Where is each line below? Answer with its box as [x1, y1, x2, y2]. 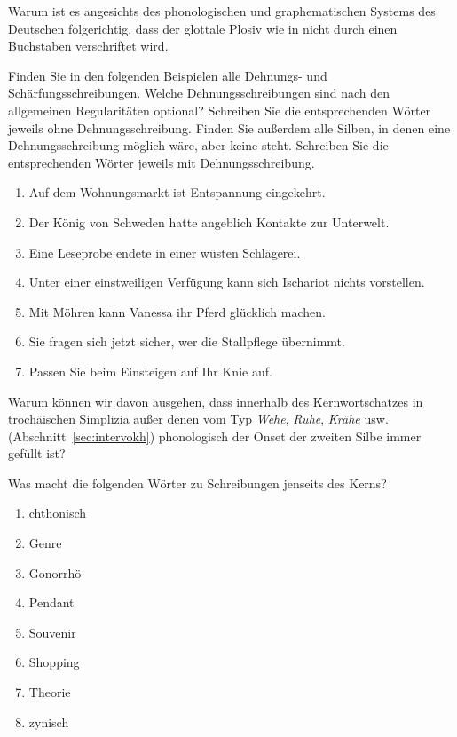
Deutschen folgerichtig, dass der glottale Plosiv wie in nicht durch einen [8, 19, 398, 37]
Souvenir [28, 622, 76, 641]
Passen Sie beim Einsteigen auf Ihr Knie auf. [28, 361, 272, 380]
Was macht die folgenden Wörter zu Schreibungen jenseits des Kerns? [8, 473, 387, 492]
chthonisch [28, 503, 87, 522]
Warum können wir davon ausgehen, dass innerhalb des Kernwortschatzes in [8, 392, 423, 410]
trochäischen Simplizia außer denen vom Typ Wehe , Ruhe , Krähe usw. [8, 409, 389, 428]
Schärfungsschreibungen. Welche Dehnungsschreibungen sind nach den [8, 83, 390, 102]
